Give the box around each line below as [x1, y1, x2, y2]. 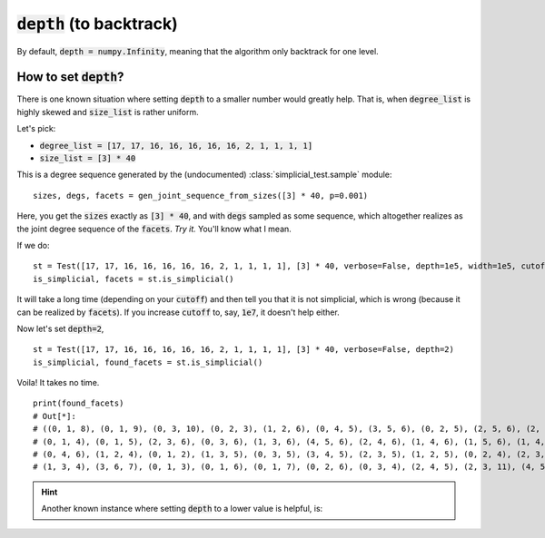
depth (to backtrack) [16, 14, 178, 34]
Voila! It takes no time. [16, 377, 100, 388]
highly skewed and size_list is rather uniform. [16, 106, 199, 117]
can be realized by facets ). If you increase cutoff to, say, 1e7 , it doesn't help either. [16, 307, 340, 318]
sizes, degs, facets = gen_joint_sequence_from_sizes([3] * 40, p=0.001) [33, 191, 369, 201]
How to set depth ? [16, 69, 124, 85]
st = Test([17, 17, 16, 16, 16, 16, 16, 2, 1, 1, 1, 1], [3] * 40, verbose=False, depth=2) [33, 345, 454, 355]
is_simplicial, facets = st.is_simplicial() [33, 273, 235, 284]
